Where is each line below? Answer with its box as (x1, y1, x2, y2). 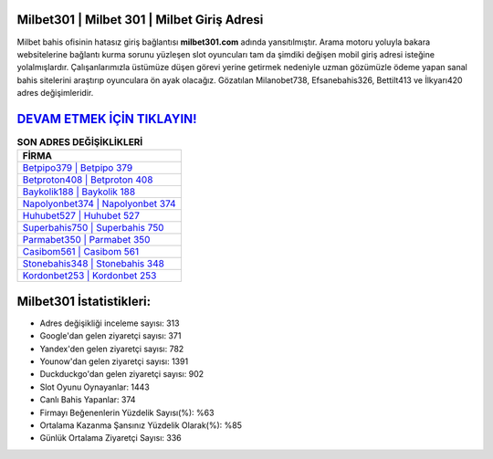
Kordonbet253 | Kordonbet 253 (22, 269, 157, 282)
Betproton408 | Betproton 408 (22, 173, 153, 186)
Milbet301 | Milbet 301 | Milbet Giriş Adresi (16, 12, 264, 27)
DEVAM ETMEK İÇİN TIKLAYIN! (16, 110, 197, 127)
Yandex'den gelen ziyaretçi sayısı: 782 (39, 343, 184, 354)
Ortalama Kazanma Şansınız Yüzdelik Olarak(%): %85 (39, 420, 242, 431)
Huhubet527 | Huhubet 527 (22, 210, 141, 223)
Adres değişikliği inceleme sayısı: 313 (39, 318, 180, 329)
